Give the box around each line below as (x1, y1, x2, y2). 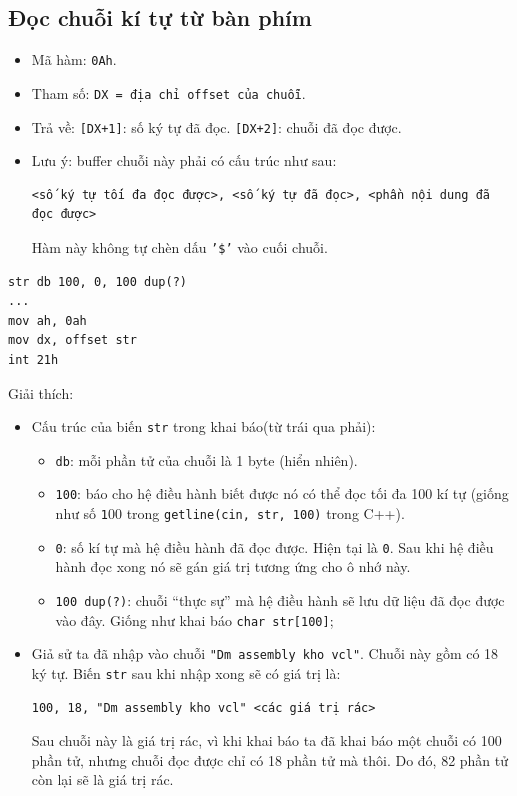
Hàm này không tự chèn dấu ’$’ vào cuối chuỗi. (31, 236, 328, 257)
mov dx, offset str (8, 333, 137, 348)
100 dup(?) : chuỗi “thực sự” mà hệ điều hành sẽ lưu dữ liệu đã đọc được (55, 590, 505, 611)
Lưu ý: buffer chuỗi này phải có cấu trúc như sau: (31, 150, 337, 171)
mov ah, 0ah (8, 313, 87, 328)
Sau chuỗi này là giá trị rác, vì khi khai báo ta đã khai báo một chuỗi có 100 (31, 730, 502, 751)
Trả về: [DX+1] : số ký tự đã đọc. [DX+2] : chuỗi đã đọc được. (31, 116, 402, 137)
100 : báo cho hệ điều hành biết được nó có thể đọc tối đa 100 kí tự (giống (55, 483, 509, 504)
